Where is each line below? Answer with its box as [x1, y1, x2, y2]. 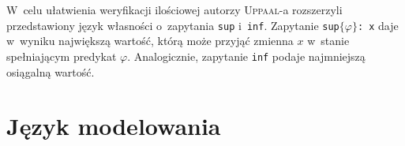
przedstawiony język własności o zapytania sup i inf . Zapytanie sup [6, 17, 339, 33]
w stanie [307, 32, 350, 49]
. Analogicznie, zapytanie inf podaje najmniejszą [127, 47, 366, 64]
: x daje [357, 17, 399, 33]
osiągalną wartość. [6, 63, 95, 80]
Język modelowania [6, 110, 221, 142]
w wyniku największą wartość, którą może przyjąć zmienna [6, 32, 294, 49]
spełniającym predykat [6, 47, 117, 64]
